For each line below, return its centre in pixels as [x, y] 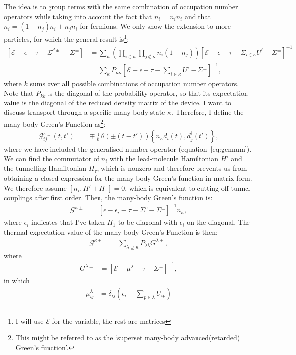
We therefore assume [35, 187]
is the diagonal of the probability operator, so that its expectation [148, 93]
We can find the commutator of [52, 158]
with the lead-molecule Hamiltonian [164, 158]
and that [197, 16]
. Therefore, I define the [207, 112]
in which [17, 280]
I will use [29, 321]
